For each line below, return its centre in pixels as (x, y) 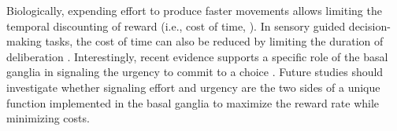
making (24, 41)
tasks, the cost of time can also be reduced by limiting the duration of (214, 41)
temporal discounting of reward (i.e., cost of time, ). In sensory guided (176, 25)
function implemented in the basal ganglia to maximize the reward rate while (193, 102)
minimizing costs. (48, 118)
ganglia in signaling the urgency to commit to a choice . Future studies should (195, 72)
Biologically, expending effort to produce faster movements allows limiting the (194, 10)
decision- (369, 25)
